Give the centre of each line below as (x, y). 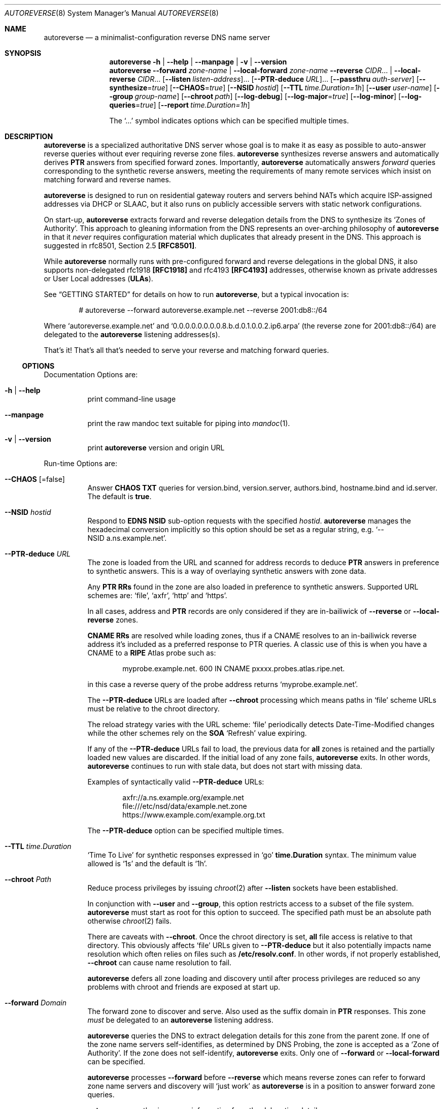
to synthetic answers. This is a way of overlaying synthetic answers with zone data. (227, 571)
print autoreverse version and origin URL (156, 448)
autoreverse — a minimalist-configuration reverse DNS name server (157, 37)
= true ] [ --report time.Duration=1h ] (193, 105)
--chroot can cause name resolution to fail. (160, 963)
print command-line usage (132, 399)
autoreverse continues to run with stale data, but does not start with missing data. (225, 766)
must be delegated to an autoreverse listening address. (180, 1020)
